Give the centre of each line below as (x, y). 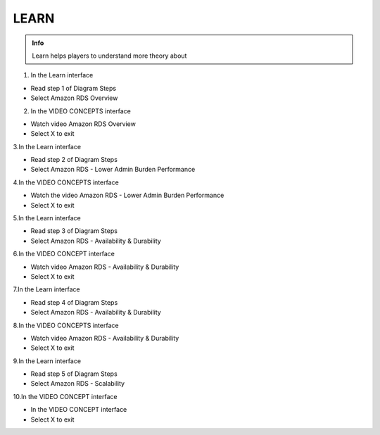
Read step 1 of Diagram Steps (73, 88)
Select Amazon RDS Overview (74, 98)
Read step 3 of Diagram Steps (74, 231)
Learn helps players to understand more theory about (109, 56)
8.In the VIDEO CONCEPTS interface (66, 325)
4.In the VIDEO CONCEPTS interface (66, 182)
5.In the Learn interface (47, 218)
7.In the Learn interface (46, 289)
